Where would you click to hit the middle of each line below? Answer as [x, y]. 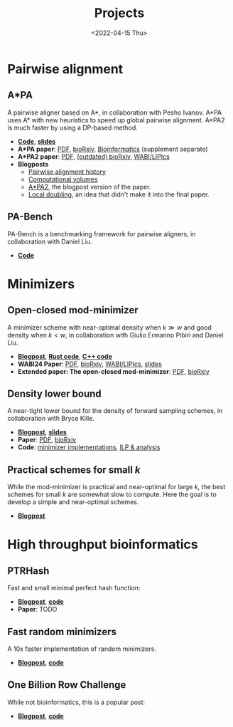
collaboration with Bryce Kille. [51, 419]
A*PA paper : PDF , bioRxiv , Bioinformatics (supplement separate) [113, 149]
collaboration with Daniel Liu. [50, 241]
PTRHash [28, 571]
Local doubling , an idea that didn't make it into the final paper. [119, 194]
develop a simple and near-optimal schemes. [73, 502]
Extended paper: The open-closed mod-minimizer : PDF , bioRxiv [113, 371]
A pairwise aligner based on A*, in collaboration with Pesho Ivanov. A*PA [115, 113]
